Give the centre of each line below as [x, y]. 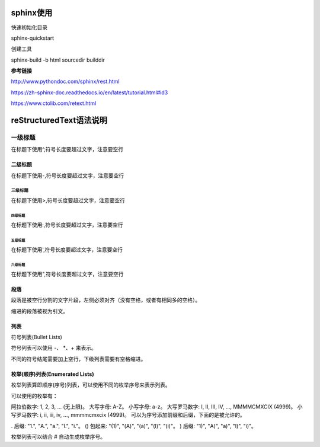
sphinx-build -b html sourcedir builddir [58, 60]
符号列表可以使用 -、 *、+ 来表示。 [54, 348]
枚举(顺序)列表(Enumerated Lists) [52, 374]
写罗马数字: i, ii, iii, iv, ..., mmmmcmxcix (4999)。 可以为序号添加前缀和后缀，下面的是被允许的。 [128, 415]
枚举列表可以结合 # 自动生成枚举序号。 [58, 437]
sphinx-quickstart [33, 38]
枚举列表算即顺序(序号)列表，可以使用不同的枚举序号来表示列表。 [91, 385]
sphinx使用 [32, 13]
